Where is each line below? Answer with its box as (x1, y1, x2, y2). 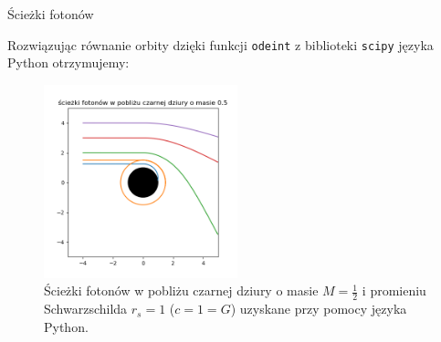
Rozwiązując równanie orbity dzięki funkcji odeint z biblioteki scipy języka (7, 35, 434, 54)
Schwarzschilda (44, 299, 128, 318)
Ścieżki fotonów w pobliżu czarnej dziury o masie (44, 281, 319, 300)
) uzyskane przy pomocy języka (230, 299, 407, 318)
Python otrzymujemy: (7, 53, 130, 72)
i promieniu (362, 281, 426, 300)
